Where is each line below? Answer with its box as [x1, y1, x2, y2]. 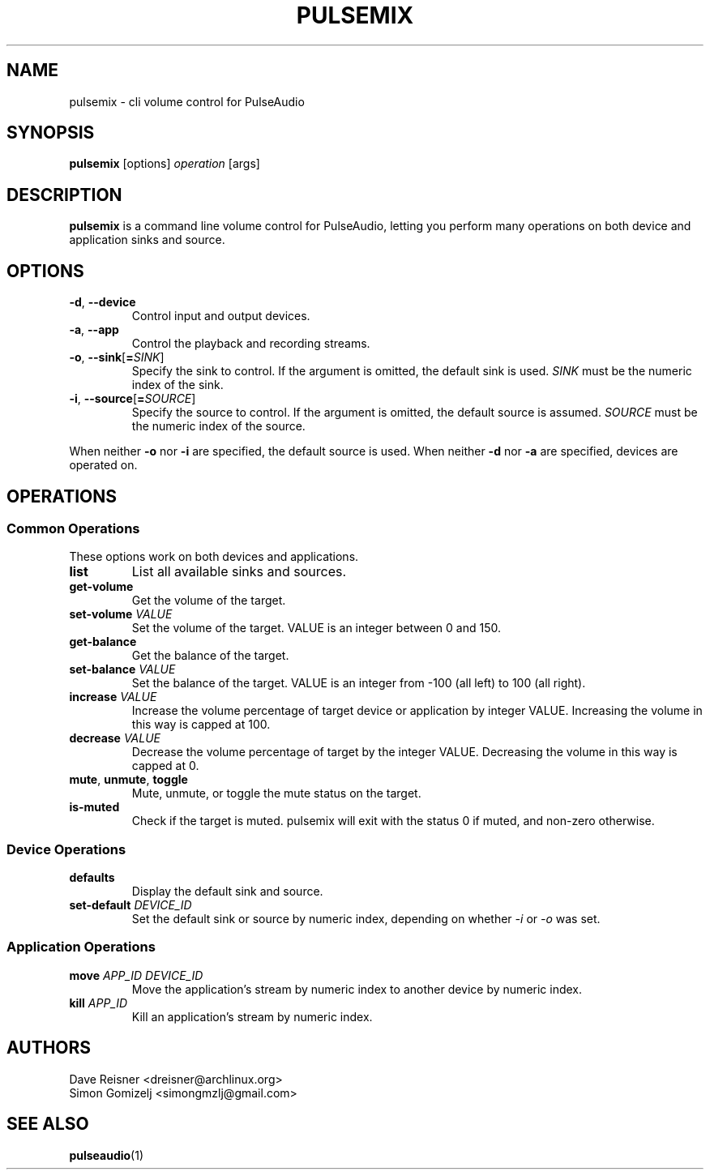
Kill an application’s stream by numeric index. [131, 1009, 373, 1024]
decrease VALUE [69, 731, 160, 746]
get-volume [69, 579, 134, 594]
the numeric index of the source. [131, 419, 306, 434]
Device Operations [6, 840, 126, 857]
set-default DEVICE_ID [69, 898, 192, 913]
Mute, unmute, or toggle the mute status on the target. [131, 786, 421, 801]
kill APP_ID [69, 995, 128, 1010]
